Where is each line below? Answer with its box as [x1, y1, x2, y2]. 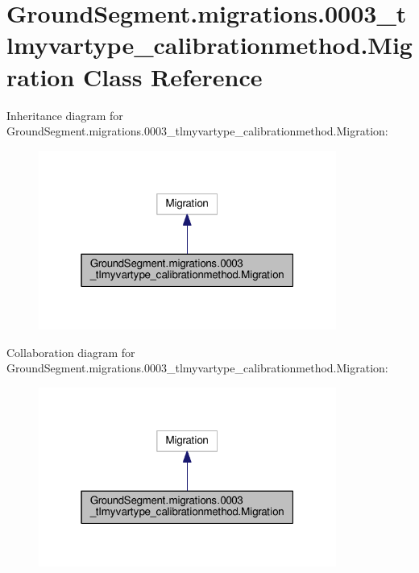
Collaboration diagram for [6, 343, 135, 360]
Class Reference [83, 60, 263, 93]
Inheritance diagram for [6, 106, 123, 123]
